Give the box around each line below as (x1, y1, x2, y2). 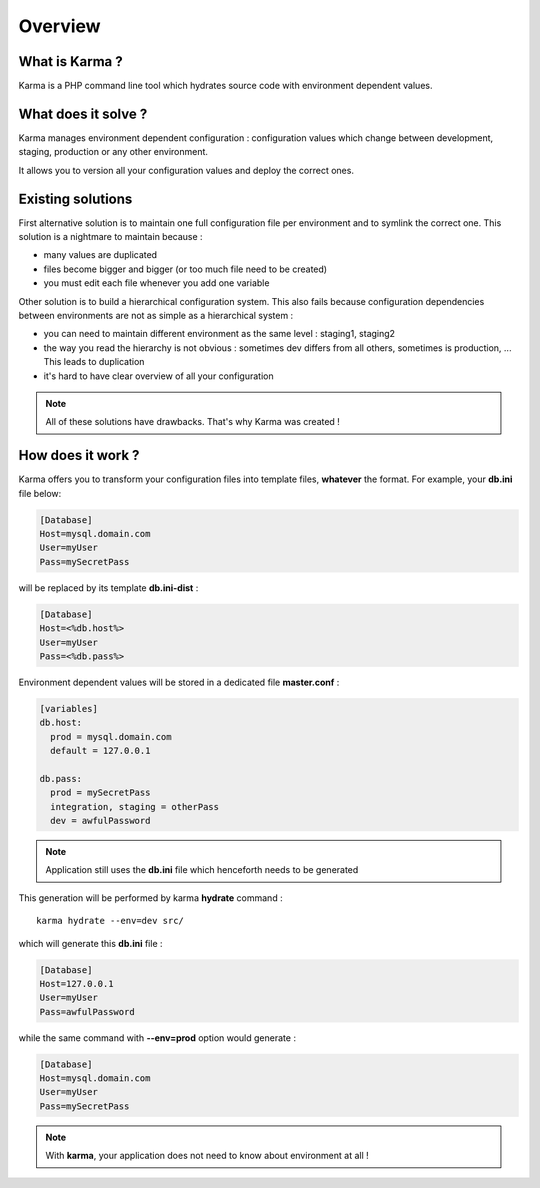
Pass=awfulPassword (39, 1006, 135, 1017)
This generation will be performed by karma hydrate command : (18, 891, 284, 904)
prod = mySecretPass (50, 787, 151, 799)
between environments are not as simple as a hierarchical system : (18, 310, 294, 321)
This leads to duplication (43, 356, 145, 368)
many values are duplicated (43, 249, 158, 261)
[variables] (39, 703, 99, 714)
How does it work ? (18, 447, 140, 464)
